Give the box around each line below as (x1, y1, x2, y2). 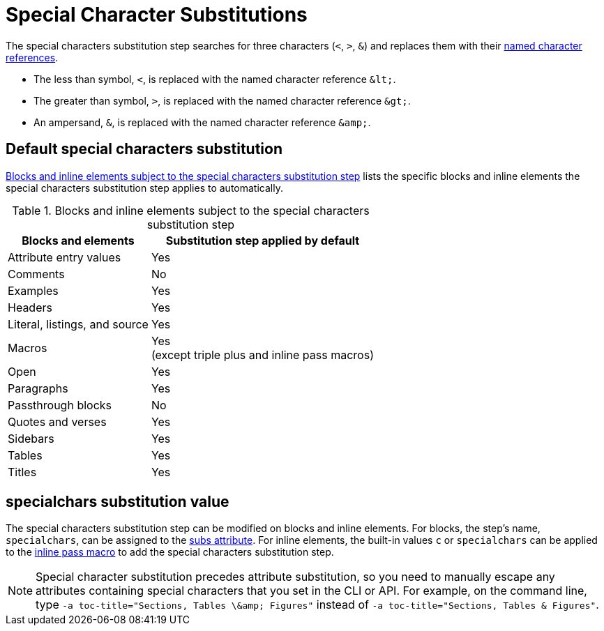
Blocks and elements (22, 233, 135, 248)
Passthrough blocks (8, 397, 112, 412)
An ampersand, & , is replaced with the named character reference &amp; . (33, 116, 371, 128)
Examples (8, 283, 59, 298)
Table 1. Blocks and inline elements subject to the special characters (12, 203, 370, 218)
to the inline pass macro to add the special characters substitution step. (6, 546, 334, 558)
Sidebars (8, 431, 54, 446)
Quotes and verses (8, 414, 107, 429)
